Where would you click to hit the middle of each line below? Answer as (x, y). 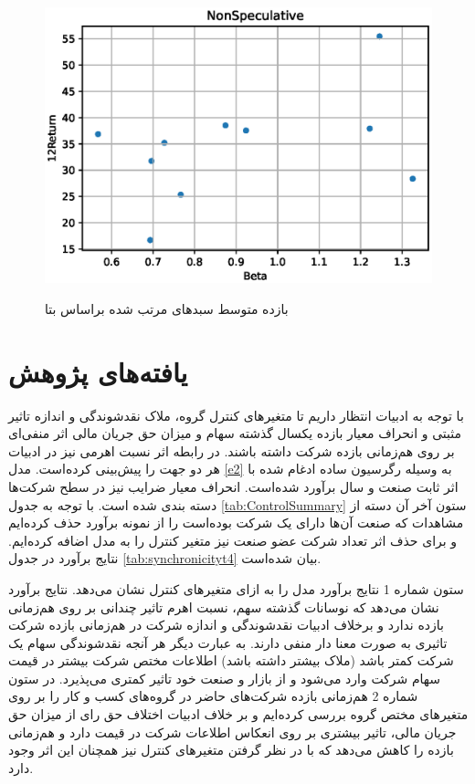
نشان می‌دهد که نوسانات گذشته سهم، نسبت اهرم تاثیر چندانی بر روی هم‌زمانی (224, 606)
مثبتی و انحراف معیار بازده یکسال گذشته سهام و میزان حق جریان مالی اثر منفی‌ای (235, 433)
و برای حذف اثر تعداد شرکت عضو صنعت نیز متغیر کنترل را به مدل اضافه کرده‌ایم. (233, 540)
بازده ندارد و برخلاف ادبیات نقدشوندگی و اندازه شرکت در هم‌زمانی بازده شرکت (226, 625)
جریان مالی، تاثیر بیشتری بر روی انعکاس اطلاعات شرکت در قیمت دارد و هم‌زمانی (232, 732)
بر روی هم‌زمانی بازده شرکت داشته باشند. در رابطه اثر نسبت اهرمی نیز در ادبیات (232, 450)
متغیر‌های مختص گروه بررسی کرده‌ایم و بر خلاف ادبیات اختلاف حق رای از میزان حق (238, 714)
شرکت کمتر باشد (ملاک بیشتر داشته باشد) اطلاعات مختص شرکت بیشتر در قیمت (231, 660)
